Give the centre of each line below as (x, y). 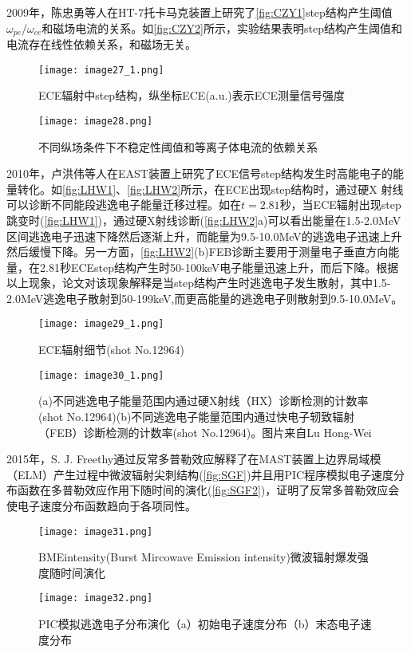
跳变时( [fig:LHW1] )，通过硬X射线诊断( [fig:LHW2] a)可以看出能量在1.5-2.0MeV (204, 220)
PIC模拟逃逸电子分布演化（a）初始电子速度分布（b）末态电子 (200, 624)
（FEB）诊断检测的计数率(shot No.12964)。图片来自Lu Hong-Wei (205, 432)
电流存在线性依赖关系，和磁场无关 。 (101, 44)
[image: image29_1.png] (101, 324)
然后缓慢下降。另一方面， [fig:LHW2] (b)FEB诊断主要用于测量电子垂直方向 (198, 252)
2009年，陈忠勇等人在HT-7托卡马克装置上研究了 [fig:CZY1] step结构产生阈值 (200, 12)
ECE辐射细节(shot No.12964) (111, 350)
